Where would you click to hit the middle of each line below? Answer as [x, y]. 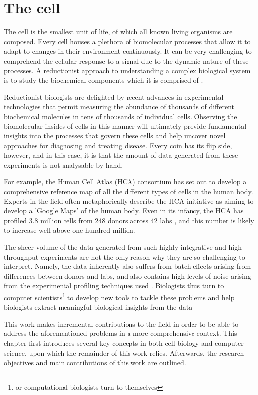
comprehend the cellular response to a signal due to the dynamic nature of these [126, 60]
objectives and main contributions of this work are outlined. [95, 362]
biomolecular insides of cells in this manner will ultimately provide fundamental [125, 126]
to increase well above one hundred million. [70, 230]
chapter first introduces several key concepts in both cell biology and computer [124, 343]
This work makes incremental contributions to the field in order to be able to [121, 323]
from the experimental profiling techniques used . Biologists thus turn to [114, 286]
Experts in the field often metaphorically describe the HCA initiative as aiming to [129, 201]
